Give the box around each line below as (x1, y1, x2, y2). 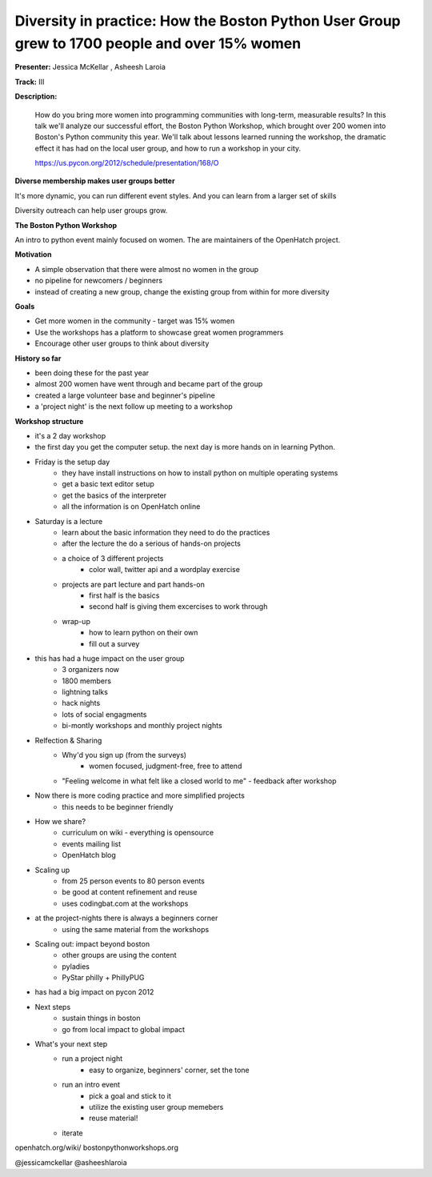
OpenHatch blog (62, 851, 116, 860)
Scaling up (34, 865, 70, 875)
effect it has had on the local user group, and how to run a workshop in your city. (34, 143, 302, 153)
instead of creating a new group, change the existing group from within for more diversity (34, 286, 330, 296)
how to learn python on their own (89, 628, 198, 638)
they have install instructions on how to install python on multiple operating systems (62, 468, 338, 478)
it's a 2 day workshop (34, 430, 106, 440)
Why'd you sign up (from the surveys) (62, 751, 187, 760)
